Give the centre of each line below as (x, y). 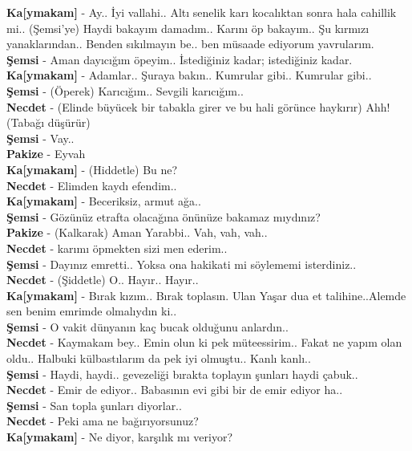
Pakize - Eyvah (46, 154)
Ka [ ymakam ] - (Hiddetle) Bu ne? (92, 169)
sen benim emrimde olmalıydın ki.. (92, 311)
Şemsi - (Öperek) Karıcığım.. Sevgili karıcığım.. (125, 90)
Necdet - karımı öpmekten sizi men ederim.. (117, 248)
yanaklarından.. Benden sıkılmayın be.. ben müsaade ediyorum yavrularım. (190, 44)
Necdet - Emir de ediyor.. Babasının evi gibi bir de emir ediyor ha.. (175, 390)
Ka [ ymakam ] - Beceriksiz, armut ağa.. (104, 201)
